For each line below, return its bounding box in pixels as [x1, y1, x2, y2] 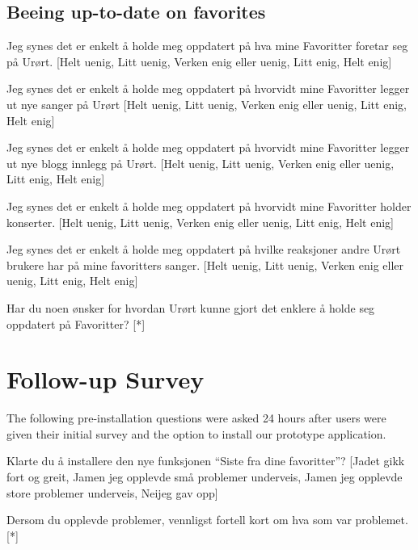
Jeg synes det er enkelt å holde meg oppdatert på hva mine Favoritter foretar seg [6, 37, 408, 54]
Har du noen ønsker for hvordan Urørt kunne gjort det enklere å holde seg [6, 299, 375, 316]
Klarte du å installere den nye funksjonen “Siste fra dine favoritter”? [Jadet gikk [6, 452, 405, 469]
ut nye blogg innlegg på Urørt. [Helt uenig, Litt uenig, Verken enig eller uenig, [6, 154, 395, 171]
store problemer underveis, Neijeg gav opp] [6, 484, 218, 501]
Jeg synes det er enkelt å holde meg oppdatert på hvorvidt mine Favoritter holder [6, 197, 412, 214]
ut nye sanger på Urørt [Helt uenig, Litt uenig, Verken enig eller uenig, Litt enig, [6, 95, 407, 112]
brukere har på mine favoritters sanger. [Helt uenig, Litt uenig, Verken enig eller [6, 256, 404, 273]
